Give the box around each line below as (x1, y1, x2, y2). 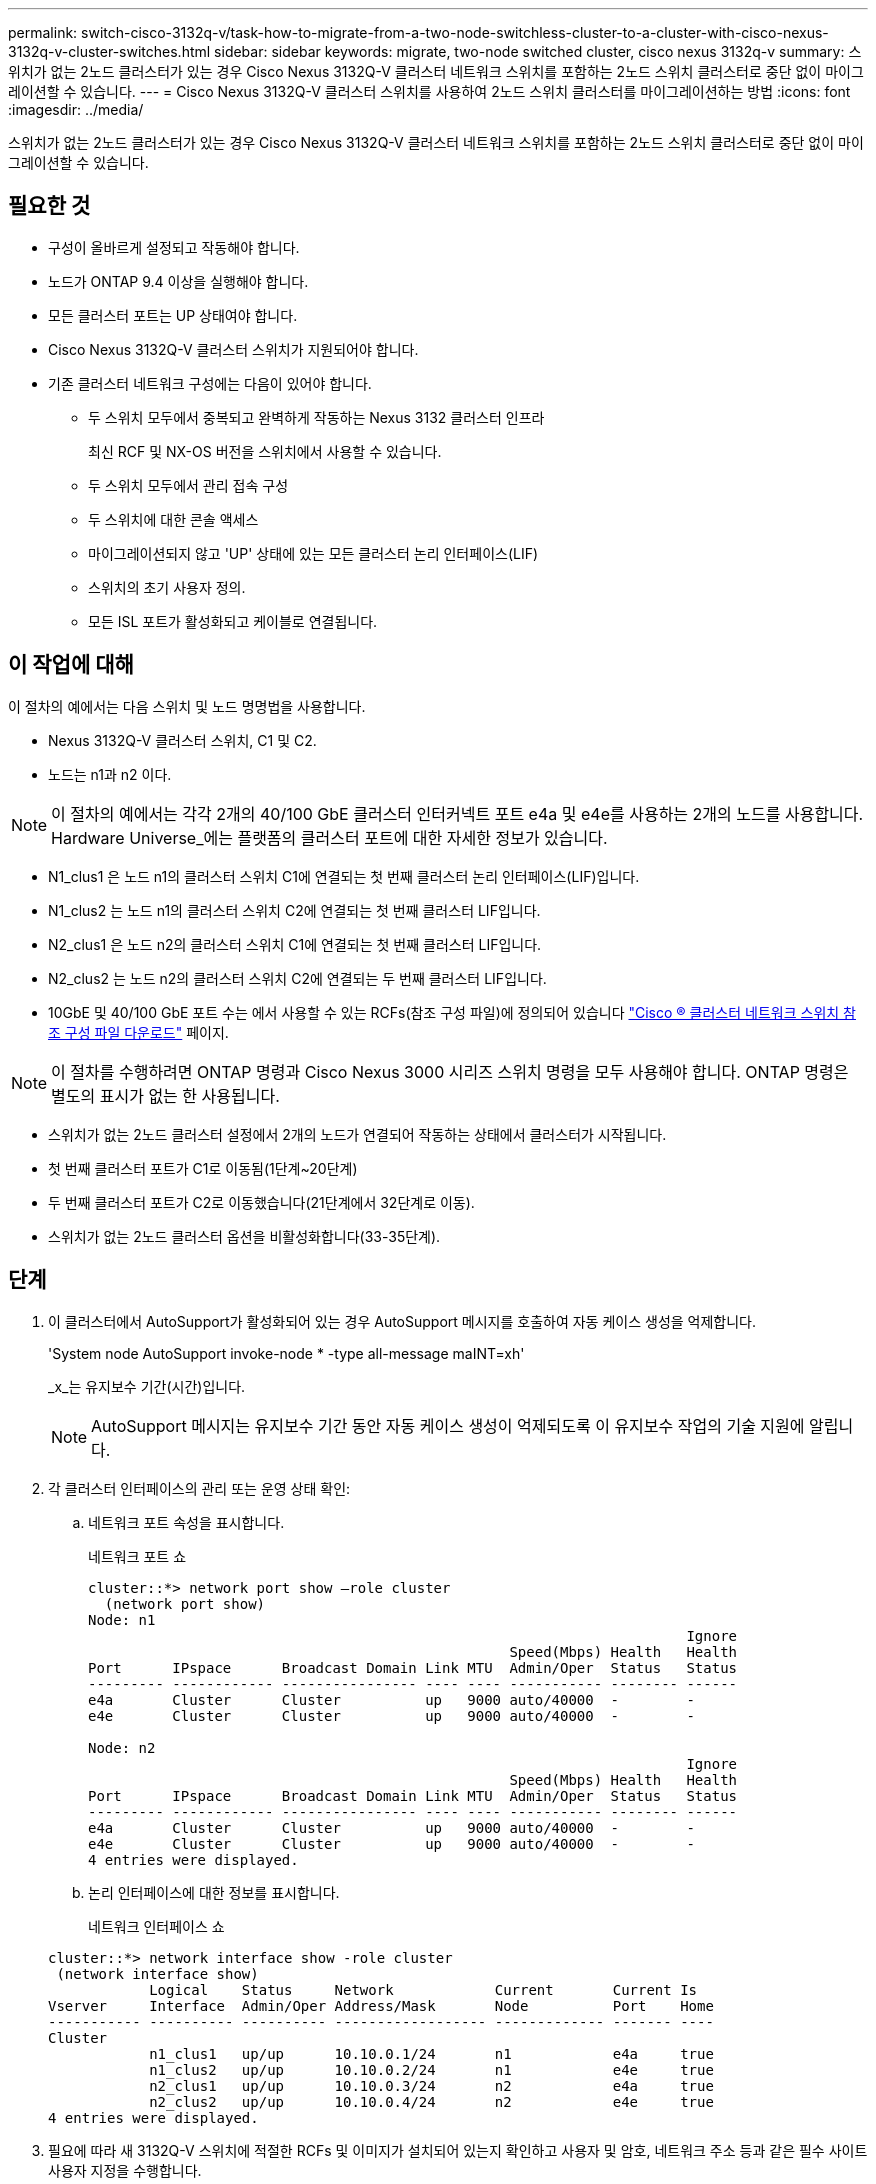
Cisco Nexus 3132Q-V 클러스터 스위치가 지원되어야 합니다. (48, 340, 419, 358)
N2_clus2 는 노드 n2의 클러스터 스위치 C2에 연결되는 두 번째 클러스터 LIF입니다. (48, 969, 547, 987)
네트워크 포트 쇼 (88, 1547, 187, 1565)
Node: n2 (88, 1739, 156, 1756)
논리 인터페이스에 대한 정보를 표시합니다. (88, 1883, 340, 1901)
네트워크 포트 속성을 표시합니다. (88, 1513, 285, 1531)
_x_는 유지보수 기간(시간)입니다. (48, 1377, 246, 1395)
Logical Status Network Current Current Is (149, 1981, 698, 1998)
